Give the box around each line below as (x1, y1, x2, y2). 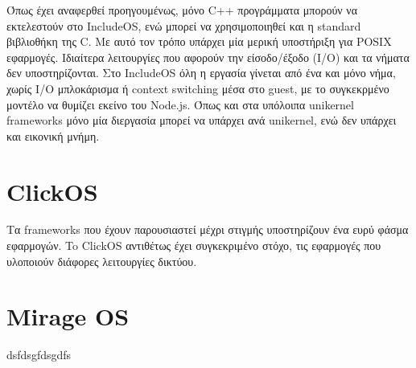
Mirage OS (6, 300, 130, 333)
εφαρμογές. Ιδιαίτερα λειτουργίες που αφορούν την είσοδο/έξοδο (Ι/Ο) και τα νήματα (6, 48, 410, 65)
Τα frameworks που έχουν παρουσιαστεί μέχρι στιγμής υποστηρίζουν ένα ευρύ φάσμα (6, 221, 409, 238)
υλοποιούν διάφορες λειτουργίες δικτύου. (6, 252, 197, 269)
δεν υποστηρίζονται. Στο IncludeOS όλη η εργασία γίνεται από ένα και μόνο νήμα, (6, 64, 396, 81)
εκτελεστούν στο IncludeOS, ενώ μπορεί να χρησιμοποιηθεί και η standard (6, 17, 361, 34)
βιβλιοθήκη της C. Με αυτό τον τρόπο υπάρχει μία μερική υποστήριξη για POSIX (6, 33, 392, 50)
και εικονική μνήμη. (6, 127, 100, 144)
